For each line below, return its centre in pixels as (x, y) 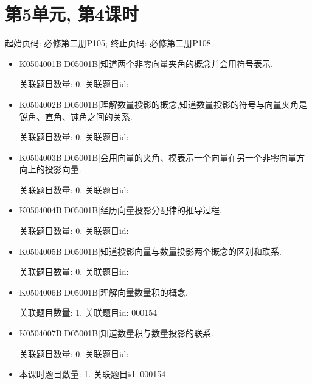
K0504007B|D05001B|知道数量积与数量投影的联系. (116, 333)
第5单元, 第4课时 (72, 14)
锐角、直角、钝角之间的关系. (76, 116)
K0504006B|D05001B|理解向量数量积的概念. (103, 292)
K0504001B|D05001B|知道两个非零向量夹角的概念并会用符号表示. (146, 63)
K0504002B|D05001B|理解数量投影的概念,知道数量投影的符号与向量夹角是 (163, 104)
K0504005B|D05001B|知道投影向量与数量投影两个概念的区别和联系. (150, 251)
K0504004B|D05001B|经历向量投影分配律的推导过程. (120, 210)
